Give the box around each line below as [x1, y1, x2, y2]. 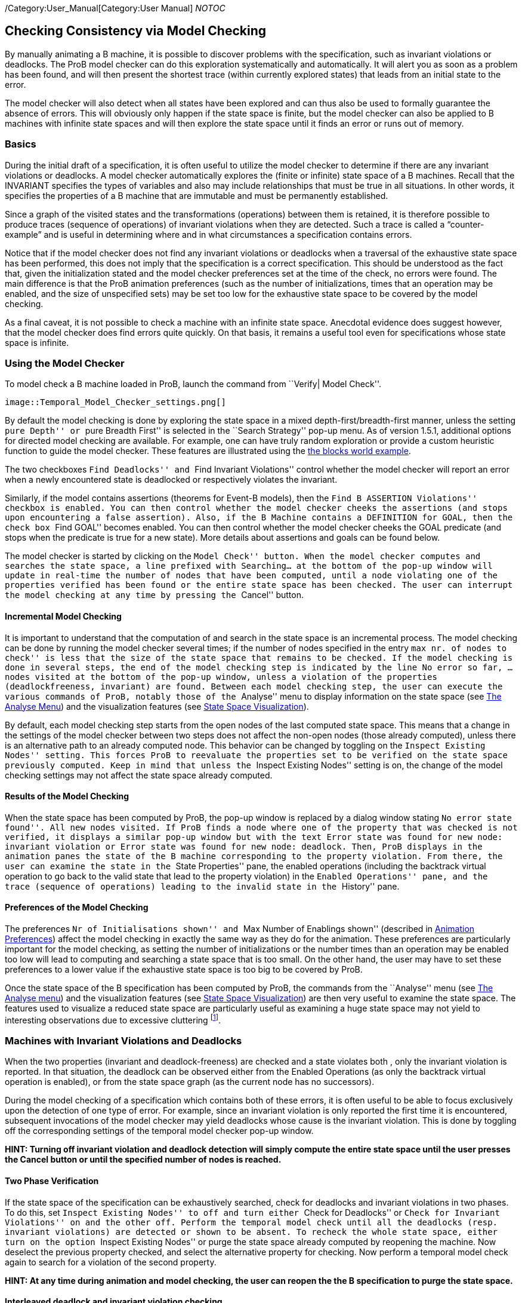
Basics [5, 138, 36, 151]
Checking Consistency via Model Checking [5, 23, 267, 39]
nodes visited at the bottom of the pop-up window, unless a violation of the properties [5, 672, 437, 682]
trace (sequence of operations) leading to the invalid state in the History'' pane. [5, 881, 400, 891]
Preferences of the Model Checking [5, 902, 149, 913]
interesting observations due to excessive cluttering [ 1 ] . [5, 1013, 221, 1025]
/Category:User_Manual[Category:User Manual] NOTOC [5, 3, 226, 13]
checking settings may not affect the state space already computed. [5, 769, 273, 780]
